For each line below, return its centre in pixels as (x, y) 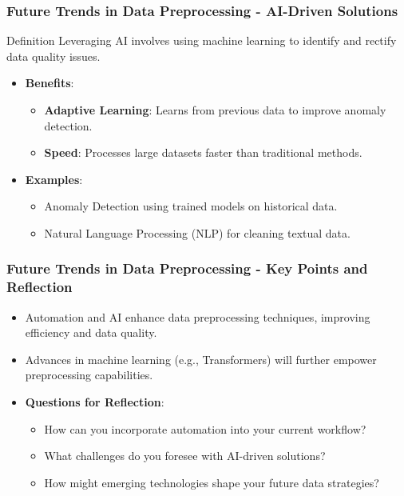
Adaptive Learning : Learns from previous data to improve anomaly (215, 110)
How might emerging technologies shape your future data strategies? (212, 482)
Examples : (54, 179)
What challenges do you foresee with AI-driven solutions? (185, 456)
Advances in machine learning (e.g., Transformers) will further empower (201, 359)
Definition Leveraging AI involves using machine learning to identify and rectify (202, 40)
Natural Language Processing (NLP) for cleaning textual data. (197, 232)
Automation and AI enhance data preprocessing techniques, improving (198, 316)
